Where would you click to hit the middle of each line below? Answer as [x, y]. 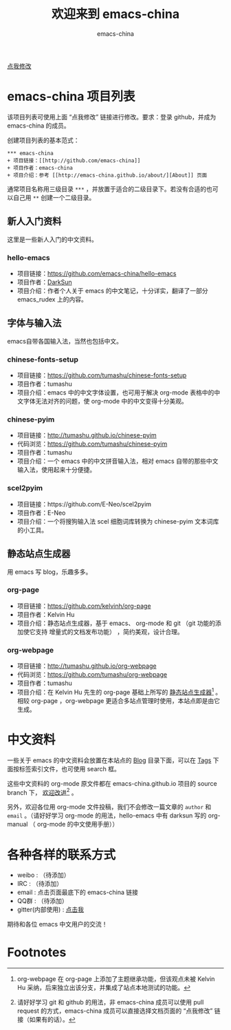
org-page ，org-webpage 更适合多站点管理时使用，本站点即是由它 [125, 700]
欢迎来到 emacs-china [115, 14]
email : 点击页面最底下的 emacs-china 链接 [78, 892]
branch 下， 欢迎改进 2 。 [42, 792]
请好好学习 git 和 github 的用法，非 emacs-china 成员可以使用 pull [110, 1002]
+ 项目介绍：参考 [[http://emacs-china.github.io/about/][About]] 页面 [107, 175]
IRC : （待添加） [40, 884]
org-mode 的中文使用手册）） [78, 824]
